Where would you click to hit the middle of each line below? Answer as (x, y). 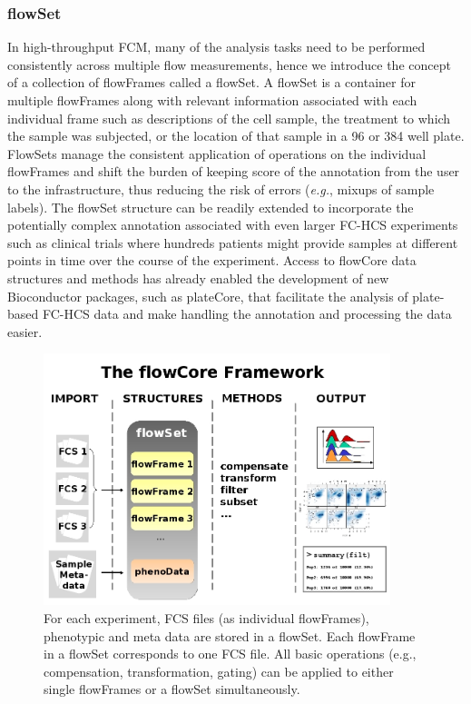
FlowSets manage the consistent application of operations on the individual (217, 153)
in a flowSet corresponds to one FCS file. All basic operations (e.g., (230, 654)
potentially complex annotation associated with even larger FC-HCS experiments (233, 225)
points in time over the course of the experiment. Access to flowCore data (212, 260)
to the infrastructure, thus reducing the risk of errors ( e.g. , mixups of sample (221, 188)
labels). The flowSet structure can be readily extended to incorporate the (211, 207)
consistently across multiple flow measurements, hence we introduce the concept (229, 64)
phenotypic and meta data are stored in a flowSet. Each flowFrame (230, 635)
